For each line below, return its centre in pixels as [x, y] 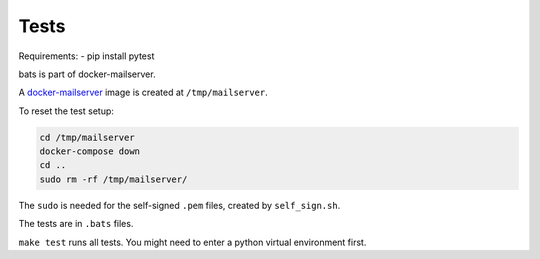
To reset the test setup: [66, 111]
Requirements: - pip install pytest [86, 56]
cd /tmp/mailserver [87, 137]
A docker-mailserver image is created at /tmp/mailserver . [143, 92]
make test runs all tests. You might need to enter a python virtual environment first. [192, 242]
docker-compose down [89, 151]
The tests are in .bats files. [76, 224]
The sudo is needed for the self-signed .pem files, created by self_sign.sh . [179, 205]
